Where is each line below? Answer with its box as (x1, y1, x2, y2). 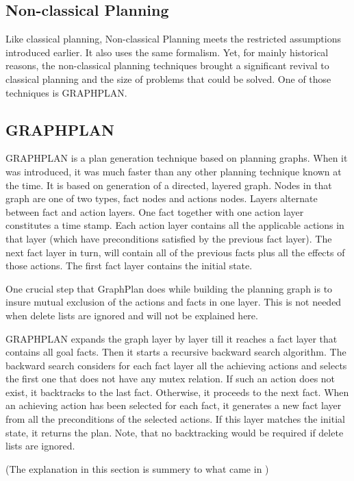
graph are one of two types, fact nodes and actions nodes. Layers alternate (5, 191, 318, 206)
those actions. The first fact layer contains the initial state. (5, 258, 253, 273)
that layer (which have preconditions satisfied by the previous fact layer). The (5, 231, 332, 245)
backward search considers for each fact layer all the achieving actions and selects (5, 358, 347, 372)
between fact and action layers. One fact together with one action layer (5, 204, 304, 219)
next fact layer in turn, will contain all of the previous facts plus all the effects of (5, 245, 345, 259)
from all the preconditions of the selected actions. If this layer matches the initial (5, 412, 345, 426)
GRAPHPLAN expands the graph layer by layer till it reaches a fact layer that (5, 331, 338, 345)
